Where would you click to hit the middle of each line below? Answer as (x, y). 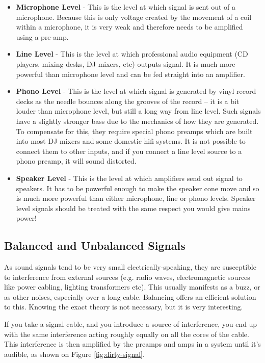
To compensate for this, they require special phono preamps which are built (134, 131)
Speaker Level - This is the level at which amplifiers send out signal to (129, 178)
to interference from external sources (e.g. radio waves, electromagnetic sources (127, 277)
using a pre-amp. (42, 36)
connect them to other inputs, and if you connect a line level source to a (129, 151)
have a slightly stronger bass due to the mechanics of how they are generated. (137, 121)
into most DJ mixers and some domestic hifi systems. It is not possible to (131, 141)
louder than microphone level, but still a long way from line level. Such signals (138, 111)
